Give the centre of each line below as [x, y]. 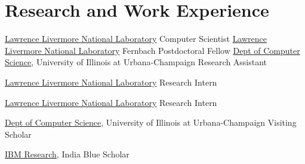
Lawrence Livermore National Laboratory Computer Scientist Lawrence [136, 39]
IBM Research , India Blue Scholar [67, 154]
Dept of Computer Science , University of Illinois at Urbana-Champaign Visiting [151, 122]
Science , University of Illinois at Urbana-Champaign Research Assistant [136, 62]
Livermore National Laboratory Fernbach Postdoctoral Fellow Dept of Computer [152, 50]
